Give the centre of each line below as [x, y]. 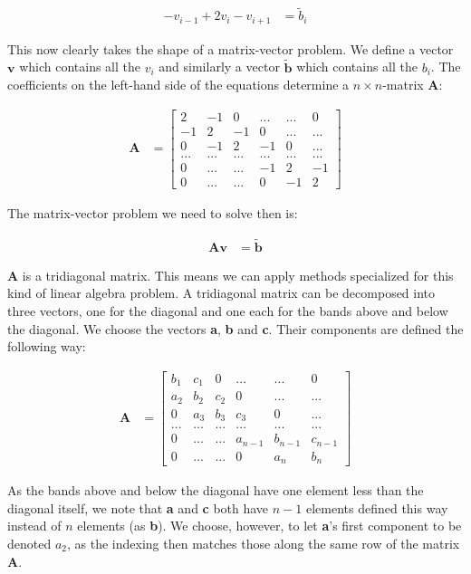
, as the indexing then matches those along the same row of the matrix [264, 544]
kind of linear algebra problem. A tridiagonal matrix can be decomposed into [221, 293]
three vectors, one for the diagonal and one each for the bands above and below [228, 310]
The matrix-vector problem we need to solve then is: [153, 212]
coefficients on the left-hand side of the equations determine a [178, 85]
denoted [29, 544]
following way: [47, 346]
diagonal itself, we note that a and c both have [138, 507]
